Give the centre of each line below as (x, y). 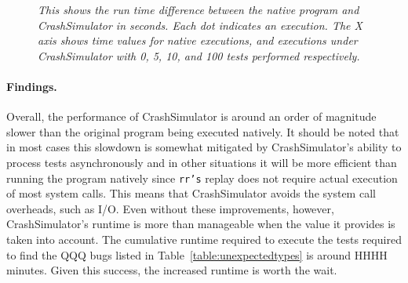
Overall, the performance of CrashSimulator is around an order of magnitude (191, 116)
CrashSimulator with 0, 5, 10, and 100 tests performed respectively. (199, 55)
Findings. (32, 86)
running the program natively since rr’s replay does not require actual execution (202, 178)
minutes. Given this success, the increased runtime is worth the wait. (172, 270)
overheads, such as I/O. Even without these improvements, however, (170, 208)
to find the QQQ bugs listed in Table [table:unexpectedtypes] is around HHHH (197, 254)
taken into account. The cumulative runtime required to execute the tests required (204, 239)
